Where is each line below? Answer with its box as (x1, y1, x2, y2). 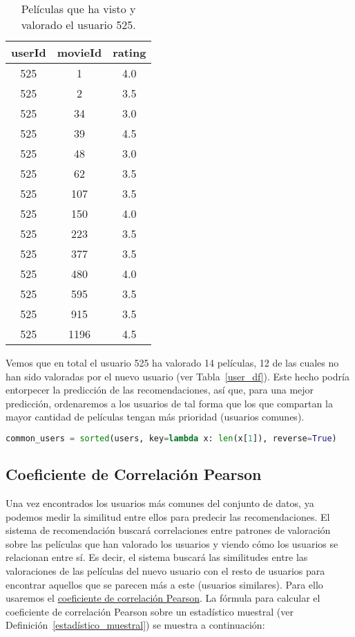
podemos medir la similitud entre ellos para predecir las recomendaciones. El (6, 509, 330, 524)
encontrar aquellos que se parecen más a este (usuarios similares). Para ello (6, 577, 323, 591)
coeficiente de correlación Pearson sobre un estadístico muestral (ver (6, 604, 294, 618)
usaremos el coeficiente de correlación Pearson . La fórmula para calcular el (6, 591, 320, 605)
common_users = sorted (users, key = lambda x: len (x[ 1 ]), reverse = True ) (6, 433, 337, 443)
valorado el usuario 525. (21, 17, 136, 33)
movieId (57, 44, 102, 60)
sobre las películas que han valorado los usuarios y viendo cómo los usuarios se (6, 536, 338, 551)
